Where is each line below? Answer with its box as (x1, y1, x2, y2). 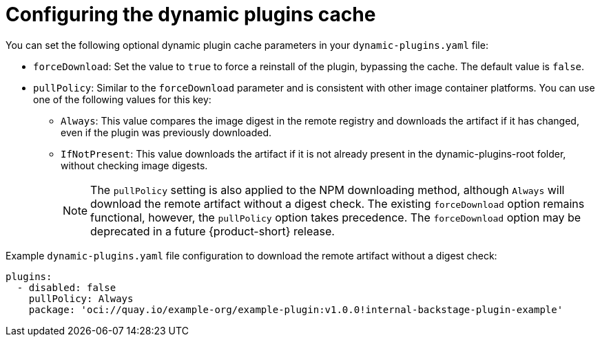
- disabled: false (17, 281, 116, 293)
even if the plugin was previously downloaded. (61, 126, 272, 138)
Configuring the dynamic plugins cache (6, 3, 376, 26)
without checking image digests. (61, 159, 208, 171)
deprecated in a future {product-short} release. (90, 224, 335, 238)
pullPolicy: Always (28, 292, 134, 304)
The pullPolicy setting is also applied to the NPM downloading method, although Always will (90, 182, 565, 197)
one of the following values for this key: (33, 93, 211, 105)
